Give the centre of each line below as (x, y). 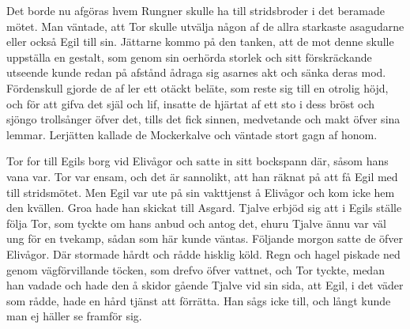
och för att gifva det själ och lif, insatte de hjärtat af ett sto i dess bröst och (191, 103)
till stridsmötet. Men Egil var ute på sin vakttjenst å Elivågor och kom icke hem (201, 192)
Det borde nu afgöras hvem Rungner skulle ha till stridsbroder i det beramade (196, 10)
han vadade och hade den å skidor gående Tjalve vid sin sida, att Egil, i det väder (205, 285)
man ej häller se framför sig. (74, 316)
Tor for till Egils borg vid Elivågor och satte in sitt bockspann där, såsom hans (197, 161)
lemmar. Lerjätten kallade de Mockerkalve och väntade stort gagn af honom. (192, 134)
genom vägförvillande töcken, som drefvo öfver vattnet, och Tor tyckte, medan (196, 269)
